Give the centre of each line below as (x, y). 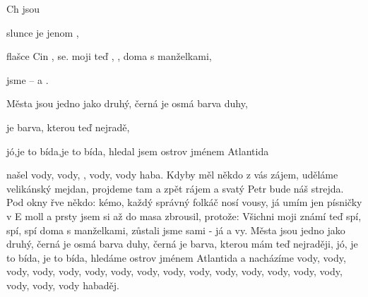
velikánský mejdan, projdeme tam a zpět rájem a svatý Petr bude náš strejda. (175, 188)
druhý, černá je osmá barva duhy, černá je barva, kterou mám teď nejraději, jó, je (182, 244)
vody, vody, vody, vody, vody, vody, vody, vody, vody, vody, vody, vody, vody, (174, 271)
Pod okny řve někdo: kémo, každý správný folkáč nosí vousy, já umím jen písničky (184, 202)
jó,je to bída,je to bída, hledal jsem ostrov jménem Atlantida (138, 151)
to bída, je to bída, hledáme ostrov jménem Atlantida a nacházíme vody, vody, (176, 257)
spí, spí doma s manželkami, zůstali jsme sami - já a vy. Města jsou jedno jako (176, 230)
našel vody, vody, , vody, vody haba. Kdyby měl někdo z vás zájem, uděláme (172, 175)
